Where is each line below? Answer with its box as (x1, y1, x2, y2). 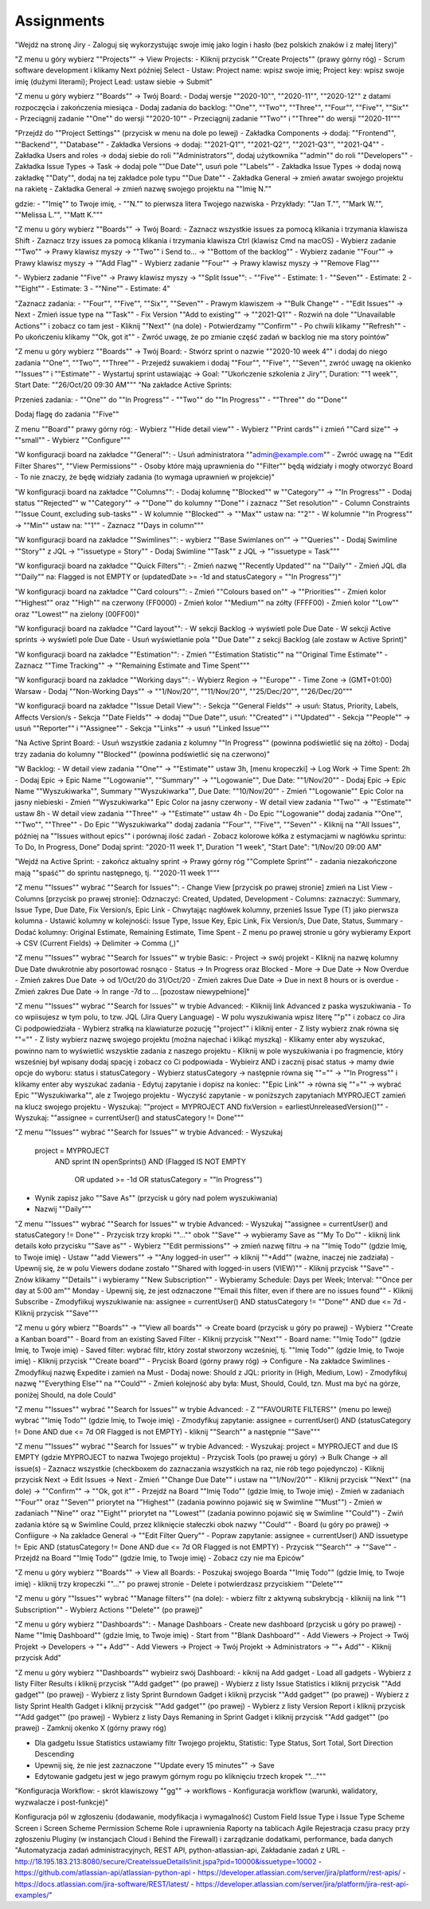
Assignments (14, 12, 105, 30)
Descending (34, 1749, 75, 1759)
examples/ (14, 1890, 49, 1899)
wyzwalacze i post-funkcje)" (14, 1797, 109, 1807)
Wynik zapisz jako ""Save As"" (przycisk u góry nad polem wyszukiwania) (34, 1193, 279, 1202)
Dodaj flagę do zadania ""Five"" (14, 409, 119, 419)
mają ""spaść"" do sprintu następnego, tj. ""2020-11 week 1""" (14, 868, 221, 878)
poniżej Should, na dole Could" (14, 1390, 117, 1399)
